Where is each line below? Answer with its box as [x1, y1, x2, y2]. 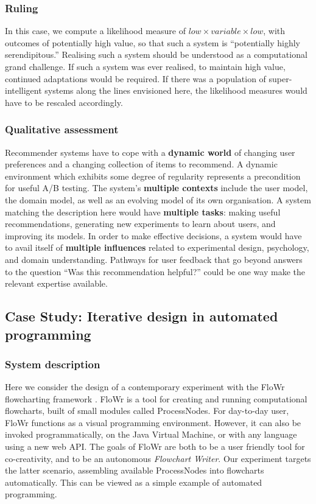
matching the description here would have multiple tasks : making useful [5, 205, 281, 218]
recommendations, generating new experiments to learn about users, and [5, 217, 276, 230]
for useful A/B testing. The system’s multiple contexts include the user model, [5, 181, 308, 194]
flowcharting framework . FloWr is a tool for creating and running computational [5, 392, 307, 405]
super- [269, 72, 292, 85]
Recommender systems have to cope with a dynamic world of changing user [5, 145, 295, 158]
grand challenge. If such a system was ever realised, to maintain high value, [5, 60, 286, 72]
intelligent [5, 84, 42, 97]
